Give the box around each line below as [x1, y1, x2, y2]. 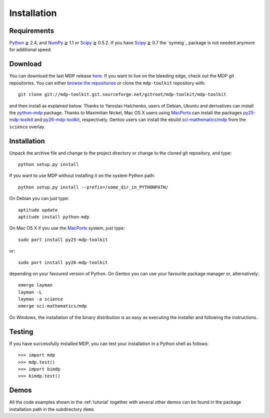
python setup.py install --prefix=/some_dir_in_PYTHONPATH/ [18, 184, 168, 190]
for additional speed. [9, 46, 52, 52]
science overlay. [9, 123, 45, 129]
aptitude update [18, 207, 58, 212]
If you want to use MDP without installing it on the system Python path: [9, 172, 155, 178]
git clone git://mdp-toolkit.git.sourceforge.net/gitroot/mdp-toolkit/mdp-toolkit [18, 91, 226, 97]
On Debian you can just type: [9, 195, 69, 201]
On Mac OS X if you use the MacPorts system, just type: [9, 225, 125, 231]
